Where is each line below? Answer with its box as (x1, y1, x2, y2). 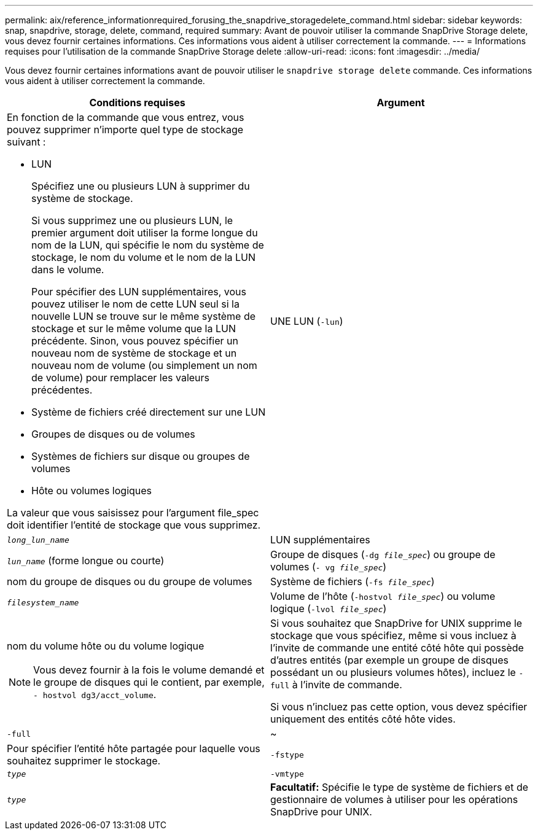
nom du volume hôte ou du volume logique (7, 640, 205, 652)
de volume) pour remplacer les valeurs (31, 371, 210, 384)
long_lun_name (7, 535, 69, 545)
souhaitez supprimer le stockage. (7, 755, 161, 767)
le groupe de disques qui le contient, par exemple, (33, 676, 265, 688)
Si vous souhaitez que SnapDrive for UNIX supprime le (270, 617, 523, 629)
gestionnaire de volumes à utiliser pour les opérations (270, 793, 518, 806)
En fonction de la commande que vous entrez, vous (7, 111, 244, 123)
